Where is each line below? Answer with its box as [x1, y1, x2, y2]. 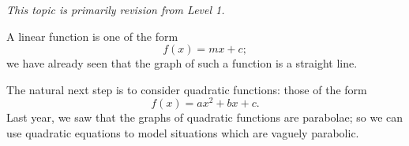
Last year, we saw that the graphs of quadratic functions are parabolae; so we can [6, 109, 403, 126]
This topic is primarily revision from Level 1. [6, 2, 225, 17]
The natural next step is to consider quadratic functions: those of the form [6, 81, 367, 97]
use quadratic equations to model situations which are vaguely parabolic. [6, 125, 359, 141]
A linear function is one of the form [6, 27, 178, 44]
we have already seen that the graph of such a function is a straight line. [6, 55, 358, 71]
